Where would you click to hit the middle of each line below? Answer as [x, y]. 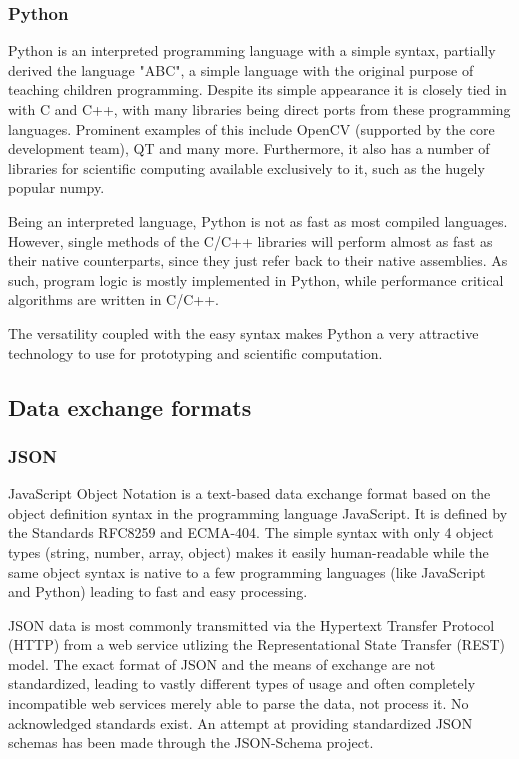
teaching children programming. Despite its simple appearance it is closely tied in [257, 89]
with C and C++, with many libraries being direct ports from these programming [259, 109]
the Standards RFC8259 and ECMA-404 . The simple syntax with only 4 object [251, 532]
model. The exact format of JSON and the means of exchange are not [222, 663]
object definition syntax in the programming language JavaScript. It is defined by [258, 512]
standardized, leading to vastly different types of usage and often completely [242, 683]
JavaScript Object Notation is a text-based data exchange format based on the [249, 493]
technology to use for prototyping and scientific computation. [195, 352]
